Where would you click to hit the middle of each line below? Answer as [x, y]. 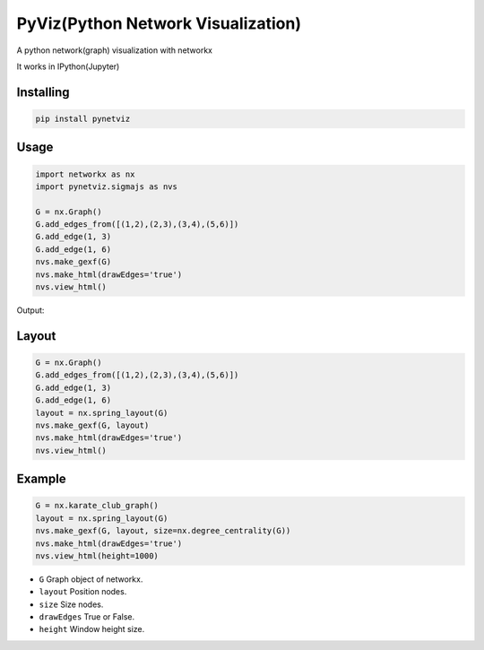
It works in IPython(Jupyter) [68, 66]
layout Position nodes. [83, 592]
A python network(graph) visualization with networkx [114, 50]
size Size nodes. [71, 604]
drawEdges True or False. [87, 617]
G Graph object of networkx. [91, 579]
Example [41, 479]
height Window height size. [92, 629]
